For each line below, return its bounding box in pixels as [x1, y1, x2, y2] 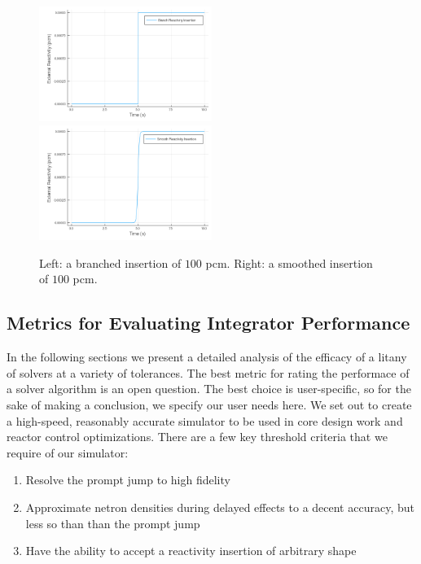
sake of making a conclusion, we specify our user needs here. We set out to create [7, 396, 412, 413]
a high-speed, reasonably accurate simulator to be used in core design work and [7, 412, 403, 429]
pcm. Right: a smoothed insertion [205, 254, 373, 271]
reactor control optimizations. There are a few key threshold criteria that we [7, 428, 388, 445]
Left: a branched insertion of [39, 254, 182, 271]
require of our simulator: [7, 444, 129, 461]
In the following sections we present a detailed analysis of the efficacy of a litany [7, 348, 407, 365]
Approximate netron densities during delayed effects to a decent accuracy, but [25, 498, 414, 515]
